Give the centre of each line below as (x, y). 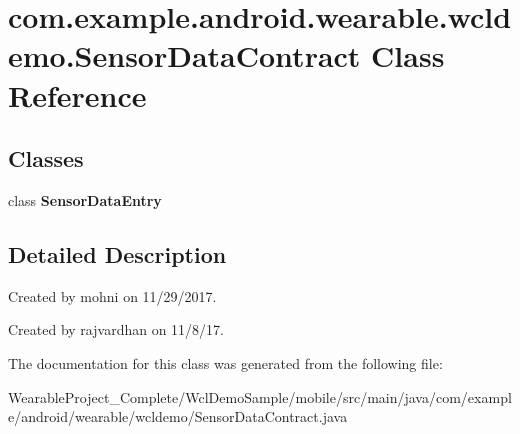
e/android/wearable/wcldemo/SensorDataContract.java (178, 416)
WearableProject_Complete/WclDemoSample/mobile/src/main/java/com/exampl (260, 396)
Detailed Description (117, 253)
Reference (77, 94)
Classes (46, 158)
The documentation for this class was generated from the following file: (225, 362)
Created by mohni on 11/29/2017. (112, 295)
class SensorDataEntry (85, 199)
